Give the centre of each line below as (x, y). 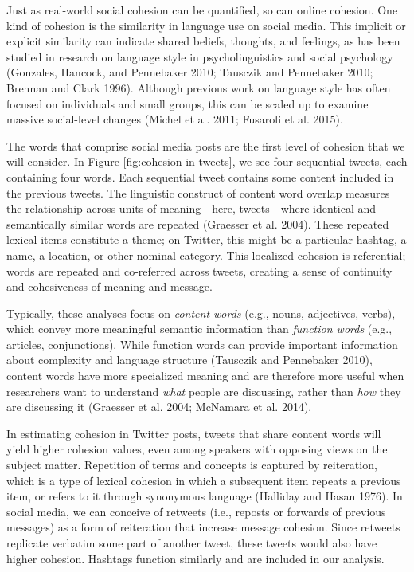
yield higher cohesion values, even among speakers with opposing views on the (197, 449)
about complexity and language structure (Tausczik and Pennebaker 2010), (189, 360)
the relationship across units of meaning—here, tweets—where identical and (191, 208)
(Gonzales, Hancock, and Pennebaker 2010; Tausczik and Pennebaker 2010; (190, 72)
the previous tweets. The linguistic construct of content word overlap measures (198, 192)
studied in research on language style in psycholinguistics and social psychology (200, 56)
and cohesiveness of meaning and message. (109, 286)
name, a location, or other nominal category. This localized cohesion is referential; (206, 255)
